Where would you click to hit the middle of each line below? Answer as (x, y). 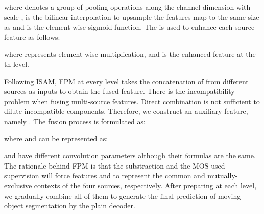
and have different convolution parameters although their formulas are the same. (130, 156)
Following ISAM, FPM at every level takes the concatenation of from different (126, 81)
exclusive (18, 185)
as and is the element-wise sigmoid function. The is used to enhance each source (129, 27)
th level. (17, 64)
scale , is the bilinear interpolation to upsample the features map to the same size (132, 17)
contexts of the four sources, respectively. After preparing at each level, (145, 185)
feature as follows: (32, 37)
